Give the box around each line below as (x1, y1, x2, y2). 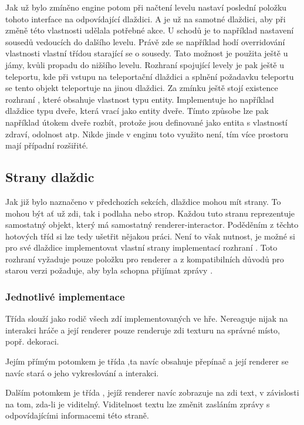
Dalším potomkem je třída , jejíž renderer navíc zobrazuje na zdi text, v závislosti (5, 386, 299, 399)
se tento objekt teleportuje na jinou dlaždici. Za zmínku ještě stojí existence (5, 82, 278, 94)
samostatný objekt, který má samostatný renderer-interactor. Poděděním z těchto (5, 218, 299, 231)
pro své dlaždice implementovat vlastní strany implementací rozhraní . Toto (5, 241, 278, 254)
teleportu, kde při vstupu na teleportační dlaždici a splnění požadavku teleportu (5, 70, 294, 82)
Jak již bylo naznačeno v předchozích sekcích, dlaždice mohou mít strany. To (5, 195, 281, 207)
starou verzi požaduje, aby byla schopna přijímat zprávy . (5, 264, 213, 276)
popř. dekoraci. (5, 335, 59, 348)
